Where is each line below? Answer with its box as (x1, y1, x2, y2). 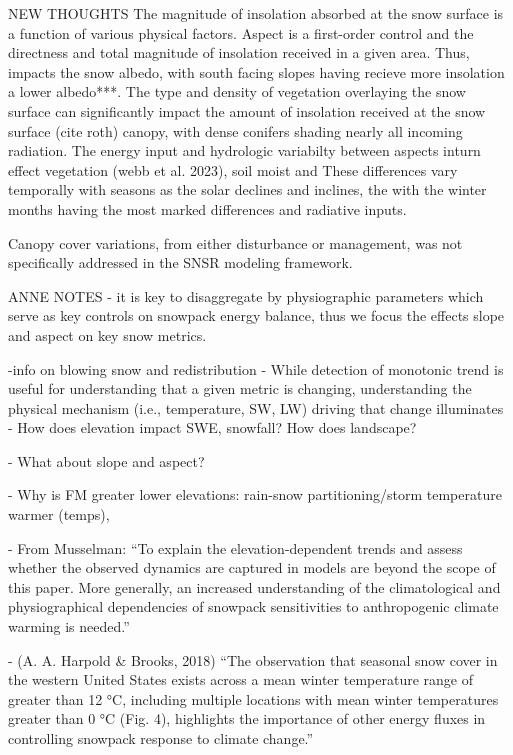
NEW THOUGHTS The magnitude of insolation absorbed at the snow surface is (8, 3, 504, 23)
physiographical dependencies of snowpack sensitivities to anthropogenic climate (8, 596, 499, 617)
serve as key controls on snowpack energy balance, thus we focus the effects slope (8, 305, 505, 326)
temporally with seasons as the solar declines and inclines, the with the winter (8, 179, 487, 200)
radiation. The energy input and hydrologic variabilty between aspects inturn (8, 140, 481, 161)
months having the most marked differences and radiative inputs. (8, 198, 407, 219)
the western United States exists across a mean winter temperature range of (8, 669, 473, 690)
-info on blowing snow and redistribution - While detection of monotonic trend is (8, 358, 504, 379)
